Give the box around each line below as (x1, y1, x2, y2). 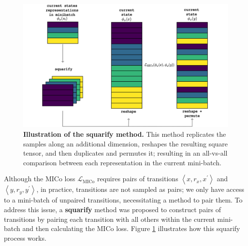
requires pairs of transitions (97, 174, 178, 184)
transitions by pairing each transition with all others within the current (4, 214, 215, 224)
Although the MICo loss (4, 174, 75, 184)
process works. (4, 232, 46, 243)
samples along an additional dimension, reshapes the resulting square (23, 138, 228, 148)
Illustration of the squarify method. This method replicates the (23, 129, 226, 139)
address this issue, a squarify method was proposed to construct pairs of (4, 204, 221, 215)
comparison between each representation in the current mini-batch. (23, 157, 221, 167)
